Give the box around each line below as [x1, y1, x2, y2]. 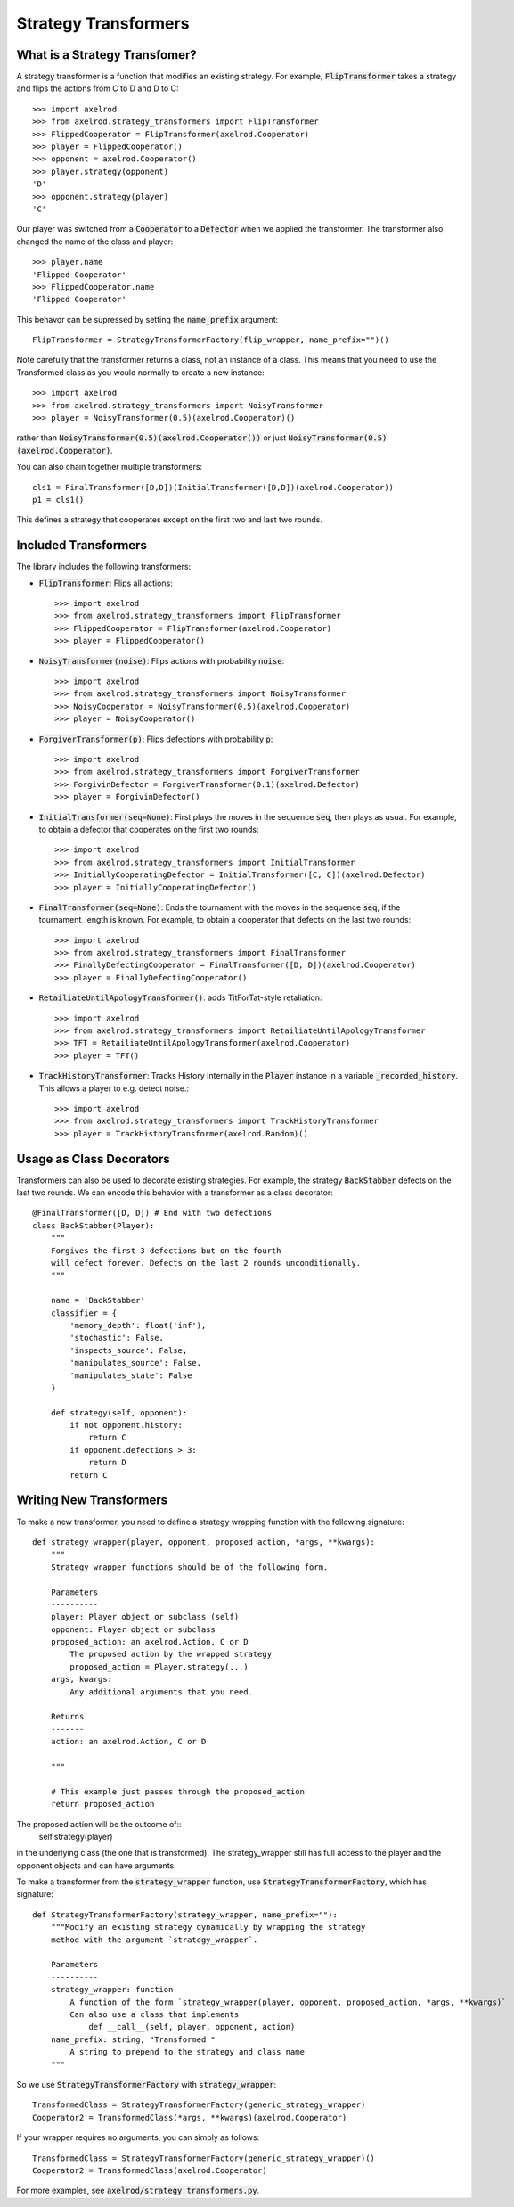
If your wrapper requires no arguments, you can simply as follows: [16, 2132, 260, 2143]
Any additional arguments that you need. [69, 1686, 254, 1697]
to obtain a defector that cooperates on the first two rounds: [38, 824, 259, 834]
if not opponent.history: [69, 1420, 183, 1431]
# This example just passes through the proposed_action [50, 1786, 305, 1796]
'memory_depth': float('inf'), [69, 1320, 207, 1330]
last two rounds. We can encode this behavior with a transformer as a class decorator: [16, 1187, 333, 1198]
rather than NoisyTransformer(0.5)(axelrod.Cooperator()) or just [16, 432, 287, 443]
